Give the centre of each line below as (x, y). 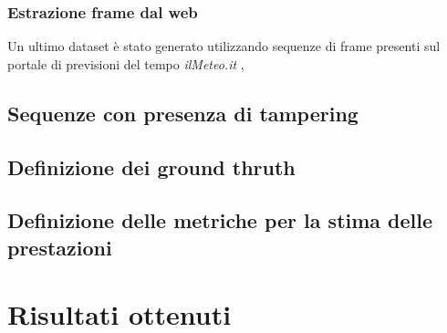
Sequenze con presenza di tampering (183, 113)
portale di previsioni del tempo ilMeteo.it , (126, 63)
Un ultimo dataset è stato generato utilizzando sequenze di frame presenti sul (224, 46)
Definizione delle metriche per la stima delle (220, 220)
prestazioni (60, 247)
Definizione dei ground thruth (151, 166)
